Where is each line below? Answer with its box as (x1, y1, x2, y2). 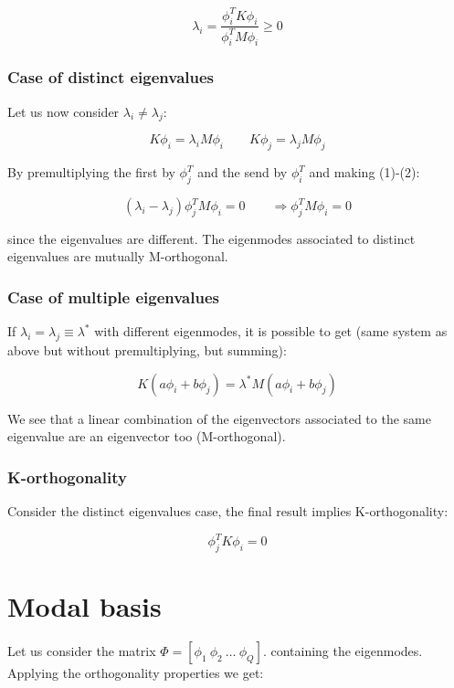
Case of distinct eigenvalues (7, 66, 215, 89)
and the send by (197, 163, 288, 182)
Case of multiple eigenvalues (7, 285, 219, 308)
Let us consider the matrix (7, 641, 156, 661)
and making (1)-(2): (309, 163, 420, 182)
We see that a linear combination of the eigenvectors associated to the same (7, 408, 431, 428)
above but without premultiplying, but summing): (7, 341, 287, 360)
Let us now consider (7, 101, 120, 121)
